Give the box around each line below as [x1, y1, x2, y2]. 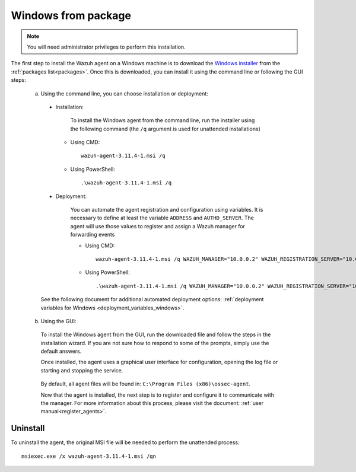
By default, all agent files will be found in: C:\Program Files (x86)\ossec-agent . [40, 380, 251, 388]
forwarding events [70, 231, 115, 238]
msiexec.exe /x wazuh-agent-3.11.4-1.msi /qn [21, 452, 157, 460]
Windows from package [11, 9, 132, 22]
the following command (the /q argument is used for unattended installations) [70, 125, 260, 132]
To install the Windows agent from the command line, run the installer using [70, 117, 255, 124]
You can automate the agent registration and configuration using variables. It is [70, 206, 263, 213]
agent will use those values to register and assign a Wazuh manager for [70, 222, 246, 229]
